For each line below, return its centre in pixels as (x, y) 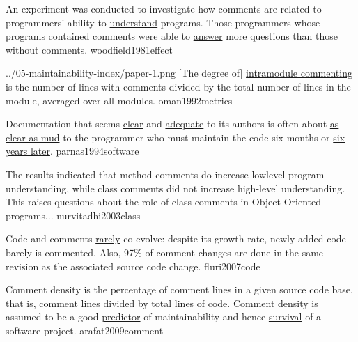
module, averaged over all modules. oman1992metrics (119, 100)
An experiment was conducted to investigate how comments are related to (164, 8)
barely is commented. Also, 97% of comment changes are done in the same (165, 252)
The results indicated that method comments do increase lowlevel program (165, 174)
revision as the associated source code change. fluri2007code (133, 266)
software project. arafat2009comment (85, 330)
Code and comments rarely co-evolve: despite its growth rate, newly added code (176, 239)
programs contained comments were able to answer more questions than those (172, 36)
